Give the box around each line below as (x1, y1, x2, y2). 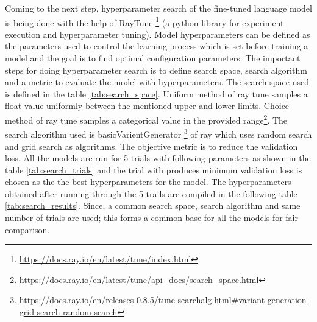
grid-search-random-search (19, 306, 118, 318)
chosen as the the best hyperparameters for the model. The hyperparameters (5, 175, 291, 188)
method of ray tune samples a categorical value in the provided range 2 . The (5, 112, 288, 126)
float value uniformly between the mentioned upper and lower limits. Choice (5, 99, 290, 112)
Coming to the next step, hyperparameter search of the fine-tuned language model (5, 2, 312, 14)
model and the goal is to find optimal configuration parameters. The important (5, 52, 301, 65)
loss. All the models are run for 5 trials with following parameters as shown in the (5, 152, 311, 164)
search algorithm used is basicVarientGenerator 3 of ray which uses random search (5, 126, 312, 140)
